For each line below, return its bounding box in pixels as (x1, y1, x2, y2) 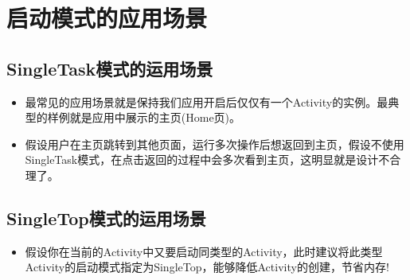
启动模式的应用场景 (6, 2, 208, 34)
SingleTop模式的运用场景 (6, 205, 206, 230)
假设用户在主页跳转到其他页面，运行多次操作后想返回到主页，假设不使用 (25, 135, 404, 152)
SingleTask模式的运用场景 (6, 56, 213, 80)
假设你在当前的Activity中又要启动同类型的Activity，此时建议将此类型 (25, 243, 383, 259)
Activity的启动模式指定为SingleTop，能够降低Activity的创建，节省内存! (25, 259, 389, 275)
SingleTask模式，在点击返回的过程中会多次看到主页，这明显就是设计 (25, 151, 379, 168)
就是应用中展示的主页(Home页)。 (69, 109, 241, 126)
